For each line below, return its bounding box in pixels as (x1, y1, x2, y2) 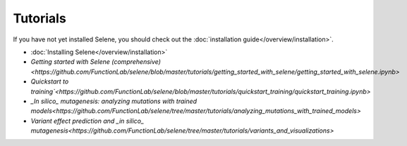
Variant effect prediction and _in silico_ (30, 117, 145, 125)
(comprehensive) (111, 58, 162, 66)
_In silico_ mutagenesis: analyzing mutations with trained (30, 97, 198, 105)
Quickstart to (30, 77, 69, 86)
